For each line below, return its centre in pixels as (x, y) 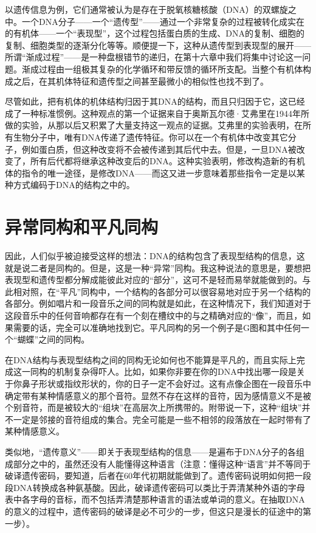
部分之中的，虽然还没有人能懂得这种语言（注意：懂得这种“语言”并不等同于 (162, 463)
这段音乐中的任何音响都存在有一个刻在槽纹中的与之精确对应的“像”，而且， (154, 315)
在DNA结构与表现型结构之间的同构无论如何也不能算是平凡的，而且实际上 (151, 359)
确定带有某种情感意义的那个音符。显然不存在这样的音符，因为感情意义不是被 (158, 395)
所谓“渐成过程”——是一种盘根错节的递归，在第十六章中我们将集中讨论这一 (154, 57)
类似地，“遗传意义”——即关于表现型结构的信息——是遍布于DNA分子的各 (150, 451)
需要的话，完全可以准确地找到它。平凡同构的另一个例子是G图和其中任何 (157, 327)
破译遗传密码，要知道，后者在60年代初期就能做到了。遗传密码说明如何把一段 (158, 476)
